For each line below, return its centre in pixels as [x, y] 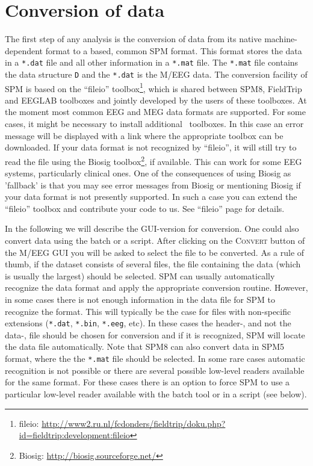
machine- [281, 39]
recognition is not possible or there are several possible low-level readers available [155, 370]
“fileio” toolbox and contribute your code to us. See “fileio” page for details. [145, 208]
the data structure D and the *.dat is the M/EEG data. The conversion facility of [156, 74]
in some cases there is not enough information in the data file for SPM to [140, 300]
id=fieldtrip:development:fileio [74, 435]
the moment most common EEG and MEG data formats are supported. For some [155, 112]
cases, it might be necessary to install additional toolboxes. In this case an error [154, 124]
